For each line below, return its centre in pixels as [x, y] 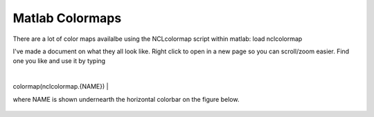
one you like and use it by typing [59, 61]
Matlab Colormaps [67, 18]
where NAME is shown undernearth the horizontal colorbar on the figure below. [126, 99]
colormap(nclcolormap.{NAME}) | [61, 87]
